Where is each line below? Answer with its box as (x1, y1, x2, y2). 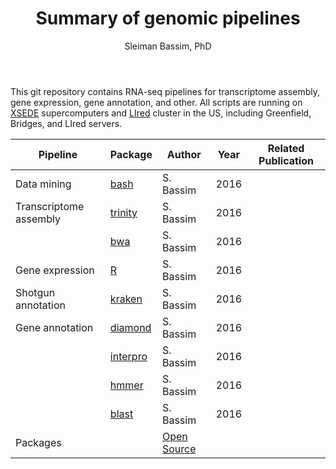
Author (166, 147, 202, 161)
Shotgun (15, 285, 56, 299)
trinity (109, 205, 138, 219)
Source (161, 442, 197, 456)
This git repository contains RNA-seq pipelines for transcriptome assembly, (10, 85, 320, 97)
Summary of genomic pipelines (35, 7, 301, 30)
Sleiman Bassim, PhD (124, 40, 212, 52)
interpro (109, 349, 148, 363)
